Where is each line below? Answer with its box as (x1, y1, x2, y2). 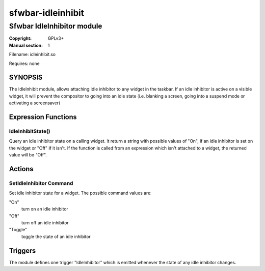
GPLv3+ (48, 35, 64, 41)
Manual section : (9, 42, 43, 48)
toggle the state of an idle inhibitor (21, 234, 91, 240)
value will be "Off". (9, 152, 47, 158)
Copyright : (9, 35, 32, 41)
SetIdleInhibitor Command (9, 180, 74, 186)
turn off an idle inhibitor (21, 219, 69, 226)
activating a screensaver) (9, 100, 61, 106)
